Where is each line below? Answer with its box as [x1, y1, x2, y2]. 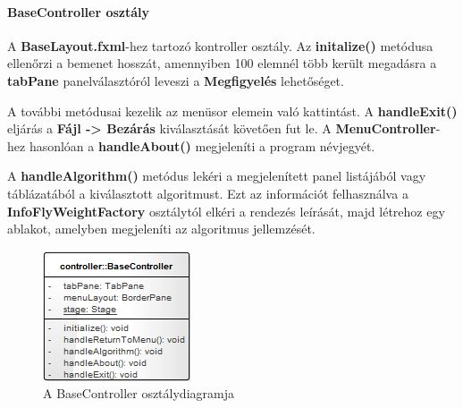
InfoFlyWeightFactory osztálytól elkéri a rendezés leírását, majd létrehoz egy [7, 201, 445, 220]
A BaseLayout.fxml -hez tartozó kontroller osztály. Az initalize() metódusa [7, 36, 434, 55]
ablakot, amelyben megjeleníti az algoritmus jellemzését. [7, 219, 316, 238]
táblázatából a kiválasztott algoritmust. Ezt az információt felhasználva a [7, 183, 408, 202]
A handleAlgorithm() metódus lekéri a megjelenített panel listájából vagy [7, 166, 426, 185]
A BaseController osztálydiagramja [43, 384, 234, 403]
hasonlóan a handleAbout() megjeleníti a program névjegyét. [29, 136, 375, 155]
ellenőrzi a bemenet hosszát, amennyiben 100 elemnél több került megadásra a [7, 54, 437, 72]
